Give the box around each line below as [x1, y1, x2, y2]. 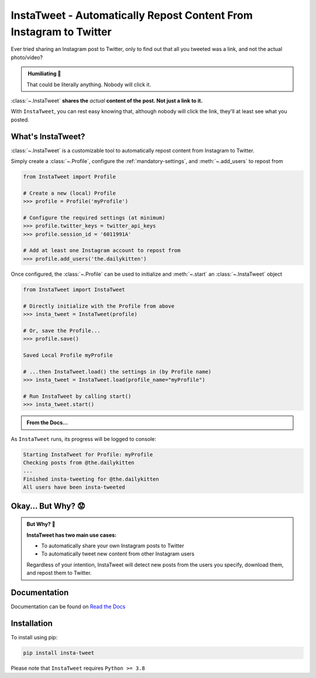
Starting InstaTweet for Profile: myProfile [23, 451, 153, 457]
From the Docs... [26, 419, 68, 426]
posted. [11, 116, 29, 123]
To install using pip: [11, 634, 58, 640]
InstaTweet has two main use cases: [26, 531, 117, 538]
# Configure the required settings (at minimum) [23, 214, 166, 221]
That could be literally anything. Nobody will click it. [26, 81, 152, 88]
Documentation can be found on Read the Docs [11, 603, 126, 610]
